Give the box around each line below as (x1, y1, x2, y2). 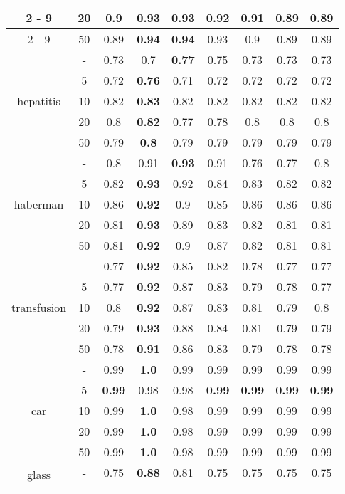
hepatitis (17, 93, 60, 109)
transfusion (11, 299, 67, 315)
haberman (14, 196, 64, 212)
